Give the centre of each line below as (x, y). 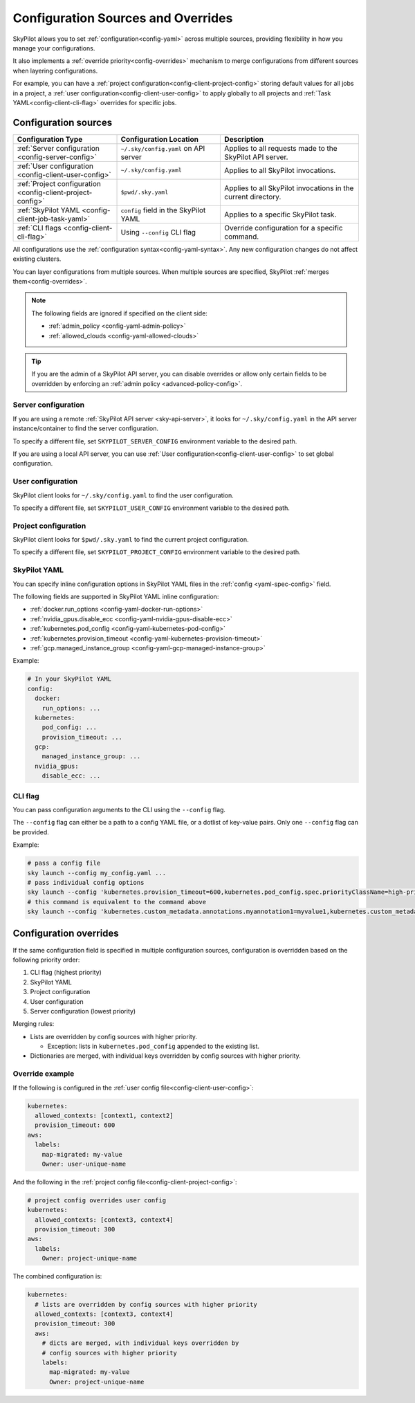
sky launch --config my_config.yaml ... (96, 873)
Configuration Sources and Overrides (123, 18)
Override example (44, 1074)
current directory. (253, 196)
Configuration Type (50, 139)
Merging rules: (34, 1024)
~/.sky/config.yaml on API (163, 148)
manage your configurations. (54, 48)
